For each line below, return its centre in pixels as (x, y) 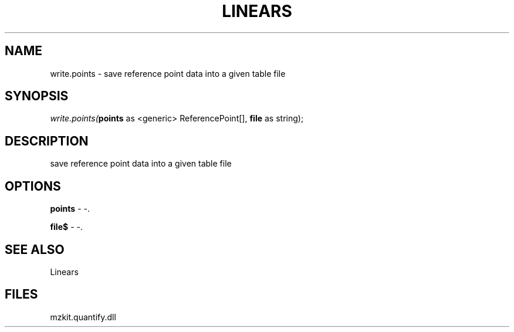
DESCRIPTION (47, 141)
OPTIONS (33, 186)
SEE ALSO (35, 249)
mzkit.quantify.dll (83, 317)
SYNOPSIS (37, 96)
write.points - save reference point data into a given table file (168, 73)
